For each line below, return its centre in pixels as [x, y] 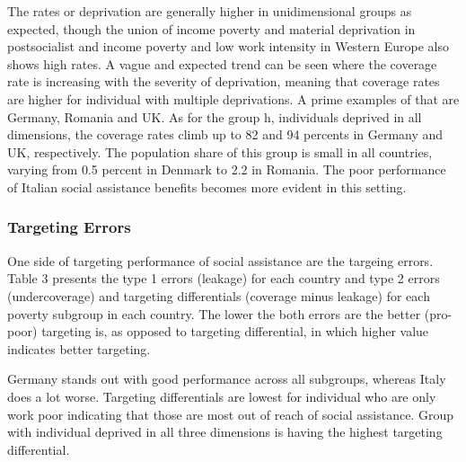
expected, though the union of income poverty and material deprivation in [211, 28]
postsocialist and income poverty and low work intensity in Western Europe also [228, 46]
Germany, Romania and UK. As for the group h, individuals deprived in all [215, 116]
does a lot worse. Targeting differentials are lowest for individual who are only [222, 396]
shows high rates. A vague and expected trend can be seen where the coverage [222, 63]
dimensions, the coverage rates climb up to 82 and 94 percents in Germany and [225, 134]
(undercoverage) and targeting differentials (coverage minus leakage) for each [219, 295]
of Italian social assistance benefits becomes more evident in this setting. [207, 187]
